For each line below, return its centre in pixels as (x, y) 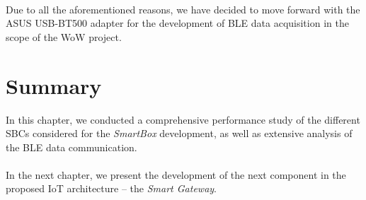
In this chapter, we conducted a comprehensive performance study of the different (183, 119)
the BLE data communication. (72, 147)
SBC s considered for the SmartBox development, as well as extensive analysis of (179, 133)
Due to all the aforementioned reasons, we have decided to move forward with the (183, 9)
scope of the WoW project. (64, 36)
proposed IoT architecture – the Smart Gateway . (111, 188)
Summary (54, 85)
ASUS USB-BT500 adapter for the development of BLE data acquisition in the (177, 23)
